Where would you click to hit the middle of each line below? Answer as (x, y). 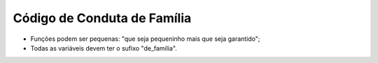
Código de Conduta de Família (102, 18)
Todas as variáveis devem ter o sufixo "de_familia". (104, 48)
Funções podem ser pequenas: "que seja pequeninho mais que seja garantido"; (145, 39)
